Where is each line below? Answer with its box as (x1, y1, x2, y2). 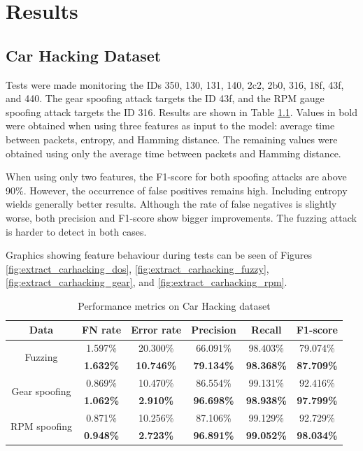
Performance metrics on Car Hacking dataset (78, 298, 271, 313)
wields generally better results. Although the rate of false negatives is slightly (6, 196, 337, 211)
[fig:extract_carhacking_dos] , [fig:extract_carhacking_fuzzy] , (6, 261, 269, 275)
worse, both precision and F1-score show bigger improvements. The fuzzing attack (6, 210, 357, 224)
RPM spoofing (10, 419, 72, 434)
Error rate (131, 322, 182, 337)
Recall (251, 322, 282, 337)
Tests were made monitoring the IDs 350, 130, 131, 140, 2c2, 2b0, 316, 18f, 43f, (6, 77, 344, 92)
